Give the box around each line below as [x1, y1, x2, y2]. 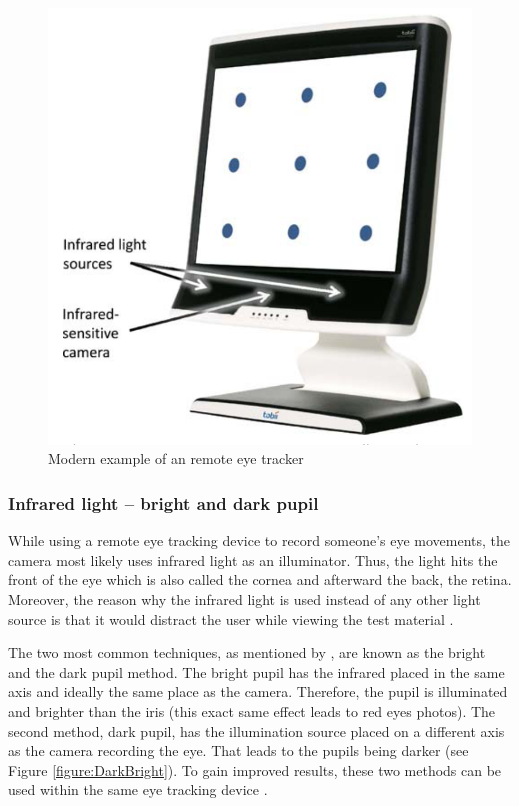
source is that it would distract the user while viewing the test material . [8, 608, 454, 629]
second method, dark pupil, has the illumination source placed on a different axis [8, 720, 505, 741]
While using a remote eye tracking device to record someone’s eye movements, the [8, 530, 511, 551]
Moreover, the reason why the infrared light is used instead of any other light [8, 589, 481, 609]
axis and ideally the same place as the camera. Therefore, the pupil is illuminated [8, 681, 508, 702]
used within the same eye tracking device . [8, 779, 268, 800]
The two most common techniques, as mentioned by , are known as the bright [8, 642, 486, 663]
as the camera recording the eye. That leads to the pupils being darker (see [8, 740, 469, 761]
